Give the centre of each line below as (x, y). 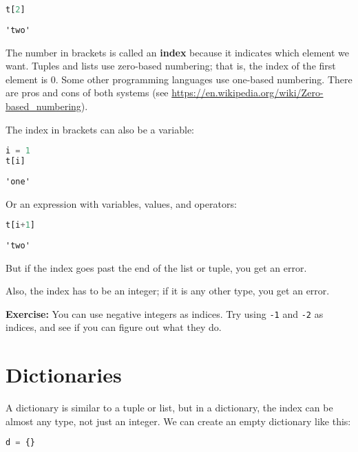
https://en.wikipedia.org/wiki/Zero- (248, 93)
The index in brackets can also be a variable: (100, 129)
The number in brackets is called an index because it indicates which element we (177, 52)
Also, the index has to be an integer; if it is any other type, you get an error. (168, 291)
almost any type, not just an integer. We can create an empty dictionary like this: (178, 421)
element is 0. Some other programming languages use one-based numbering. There (179, 79)
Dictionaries (64, 375)
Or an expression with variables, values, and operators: (121, 203)
